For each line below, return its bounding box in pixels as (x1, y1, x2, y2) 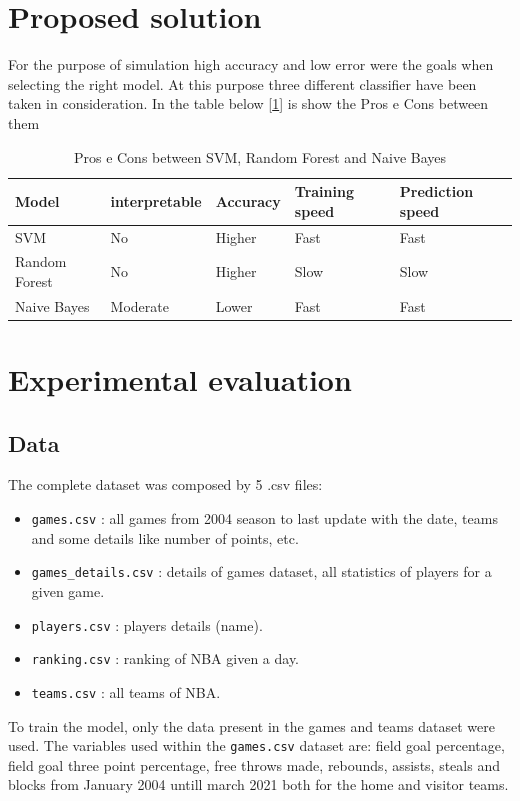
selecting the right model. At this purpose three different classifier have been (8, 73, 477, 94)
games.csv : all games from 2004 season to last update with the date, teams (31, 508, 498, 529)
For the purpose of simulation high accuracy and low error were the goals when (8, 54, 494, 75)
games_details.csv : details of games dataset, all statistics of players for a (31, 561, 492, 582)
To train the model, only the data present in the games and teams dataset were (8, 715, 495, 736)
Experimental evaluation (8, 359, 352, 400)
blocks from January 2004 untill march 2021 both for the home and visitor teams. (8, 774, 509, 795)
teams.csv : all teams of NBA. (31, 681, 221, 702)
